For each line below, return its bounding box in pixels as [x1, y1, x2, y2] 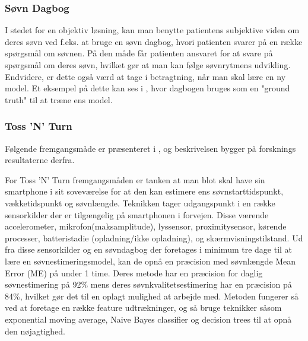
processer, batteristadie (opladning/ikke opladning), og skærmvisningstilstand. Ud [5, 231, 303, 244]
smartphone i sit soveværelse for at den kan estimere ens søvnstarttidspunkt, [5, 185, 284, 197]
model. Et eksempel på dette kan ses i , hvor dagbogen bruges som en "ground [5, 82, 290, 94]
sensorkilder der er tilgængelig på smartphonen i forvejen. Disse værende [5, 208, 269, 221]
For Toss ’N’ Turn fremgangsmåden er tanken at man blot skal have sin [5, 173, 265, 186]
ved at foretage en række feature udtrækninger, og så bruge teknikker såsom [5, 301, 282, 314]
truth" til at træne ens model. [5, 93, 113, 106]
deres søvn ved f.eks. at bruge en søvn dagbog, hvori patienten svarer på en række [5, 35, 303, 47]
